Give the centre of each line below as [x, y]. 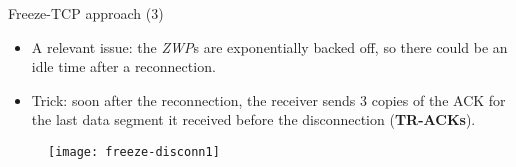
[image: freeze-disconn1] [134, 151]
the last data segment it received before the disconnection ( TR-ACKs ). [253, 119]
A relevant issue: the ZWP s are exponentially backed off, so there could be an [269, 46]
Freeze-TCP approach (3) [86, 13]
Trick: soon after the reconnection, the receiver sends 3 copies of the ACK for [268, 99]
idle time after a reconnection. [123, 66]
